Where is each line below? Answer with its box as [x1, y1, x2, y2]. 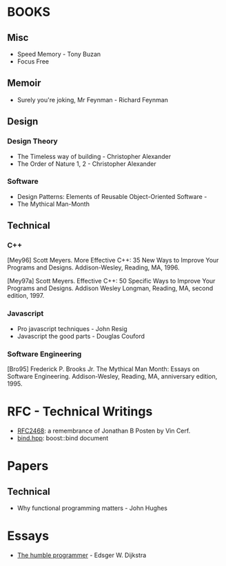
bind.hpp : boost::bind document [17, 434, 109, 442]
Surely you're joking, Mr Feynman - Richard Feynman [17, 95, 169, 104]
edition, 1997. [7, 292, 45, 300]
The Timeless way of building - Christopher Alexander [17, 152, 171, 160]
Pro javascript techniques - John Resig [17, 324, 127, 332]
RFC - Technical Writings [7, 404, 153, 419]
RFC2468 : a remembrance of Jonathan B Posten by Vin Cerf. [17, 426, 191, 435]
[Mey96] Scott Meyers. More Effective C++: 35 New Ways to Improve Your [7, 256, 219, 265]
